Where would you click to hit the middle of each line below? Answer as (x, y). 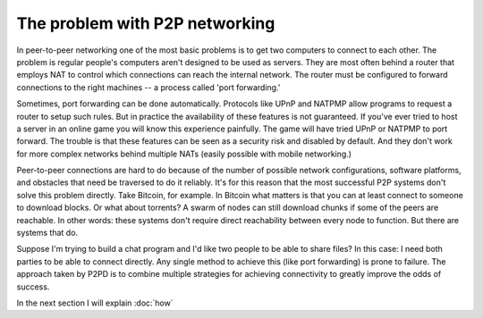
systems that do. (47, 233)
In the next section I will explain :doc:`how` (95, 303)
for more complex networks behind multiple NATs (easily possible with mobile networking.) (184, 154)
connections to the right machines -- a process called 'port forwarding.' (148, 87)
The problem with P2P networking (146, 23)
